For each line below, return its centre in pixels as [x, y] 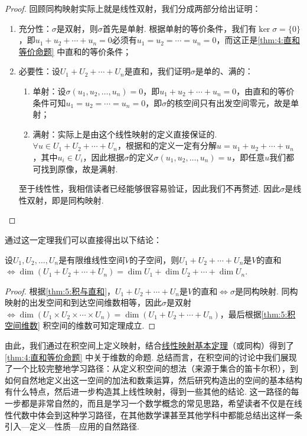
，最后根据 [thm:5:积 [258, 314]
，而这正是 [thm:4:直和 [258, 40]
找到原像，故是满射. [79, 168]
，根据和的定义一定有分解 [167, 145]
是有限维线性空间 [92, 259]
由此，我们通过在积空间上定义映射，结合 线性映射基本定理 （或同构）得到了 [149, 345]
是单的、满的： [224, 71]
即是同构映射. [78, 200]
